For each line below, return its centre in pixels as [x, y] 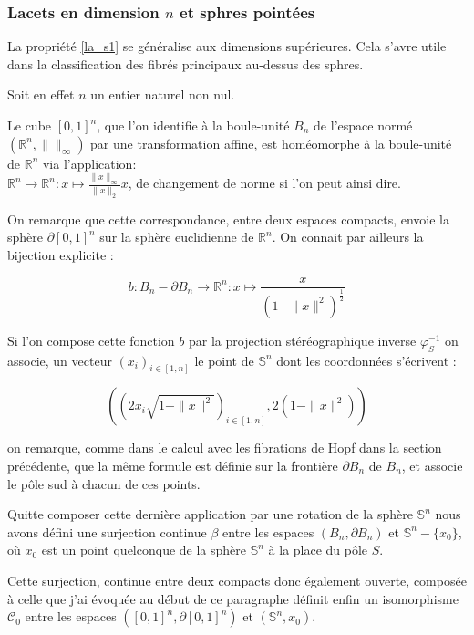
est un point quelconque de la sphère [144, 550]
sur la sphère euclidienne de [177, 237]
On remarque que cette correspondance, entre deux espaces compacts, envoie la [228, 219]
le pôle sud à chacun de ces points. [104, 483]
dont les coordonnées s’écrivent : [366, 360]
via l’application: [89, 163]
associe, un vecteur [60, 360]
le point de [224, 360]
